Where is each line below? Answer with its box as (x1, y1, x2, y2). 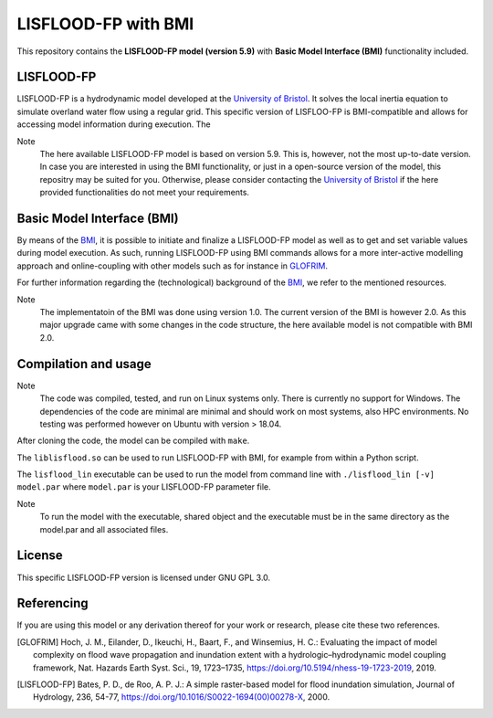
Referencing (16, 596, 89, 611)
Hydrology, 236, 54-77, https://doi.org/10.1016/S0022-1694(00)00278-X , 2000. (33, 692, 330, 702)
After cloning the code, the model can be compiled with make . (16, 435, 250, 447)
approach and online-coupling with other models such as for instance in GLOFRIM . (16, 260, 329, 271)
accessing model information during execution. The (16, 119, 211, 130)
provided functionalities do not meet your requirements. (39, 187, 250, 198)
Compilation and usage (16, 356, 152, 372)
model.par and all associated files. (39, 523, 169, 534)
